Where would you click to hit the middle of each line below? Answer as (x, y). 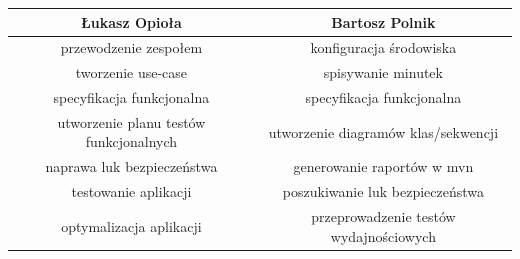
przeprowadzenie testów (383, 216)
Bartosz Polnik (383, 21)
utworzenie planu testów (131, 121)
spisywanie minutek (383, 72)
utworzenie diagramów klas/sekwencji (383, 131)
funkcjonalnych (131, 141)
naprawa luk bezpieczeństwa (131, 166)
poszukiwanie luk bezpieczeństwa (383, 191)
